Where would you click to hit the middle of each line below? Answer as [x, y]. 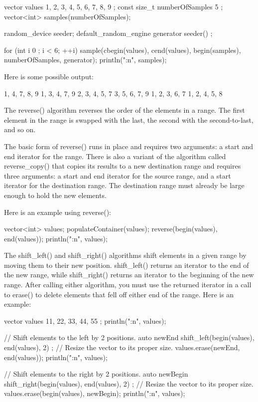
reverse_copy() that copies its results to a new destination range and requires [123, 166]
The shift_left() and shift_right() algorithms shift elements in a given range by [125, 255]
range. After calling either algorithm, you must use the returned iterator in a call [128, 285]
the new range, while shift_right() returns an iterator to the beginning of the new [129, 275]
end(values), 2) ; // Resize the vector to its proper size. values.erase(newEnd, [122, 347]
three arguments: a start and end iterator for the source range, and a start [118, 175]
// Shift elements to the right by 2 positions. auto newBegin [96, 374]
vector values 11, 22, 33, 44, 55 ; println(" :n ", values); [85, 320]
